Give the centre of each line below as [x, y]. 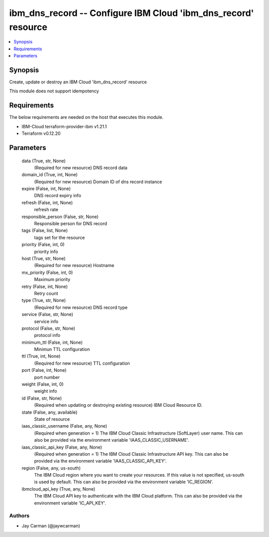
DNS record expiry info [58, 196]
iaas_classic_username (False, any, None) [64, 426]
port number [47, 377]
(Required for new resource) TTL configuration [82, 363]
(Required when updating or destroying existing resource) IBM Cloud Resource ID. [118, 405]
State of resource [52, 419]
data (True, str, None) [44, 161]
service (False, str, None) [47, 314]
